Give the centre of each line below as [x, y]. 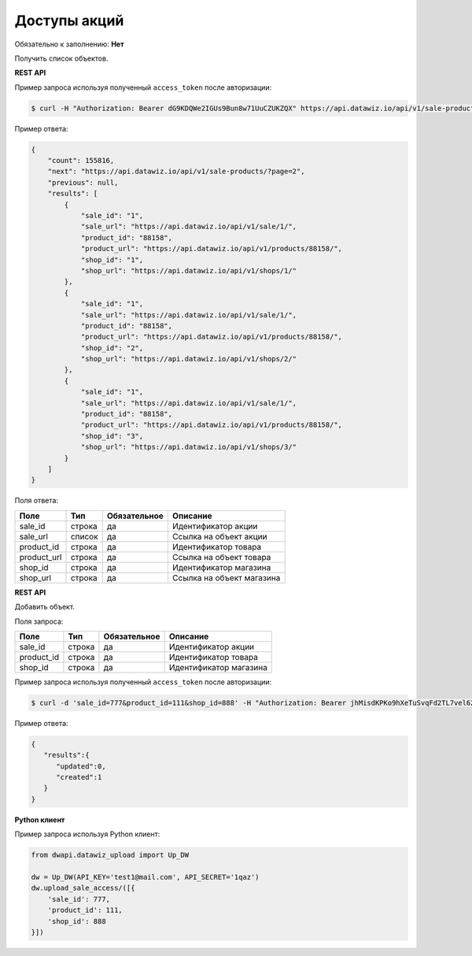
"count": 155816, [81, 161]
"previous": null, [83, 182]
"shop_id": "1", [112, 259]
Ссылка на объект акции [219, 536]
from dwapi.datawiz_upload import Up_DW [110, 855]
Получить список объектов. [61, 58]
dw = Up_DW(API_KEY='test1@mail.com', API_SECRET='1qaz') [145, 877]
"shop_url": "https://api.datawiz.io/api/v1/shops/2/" [189, 359]
